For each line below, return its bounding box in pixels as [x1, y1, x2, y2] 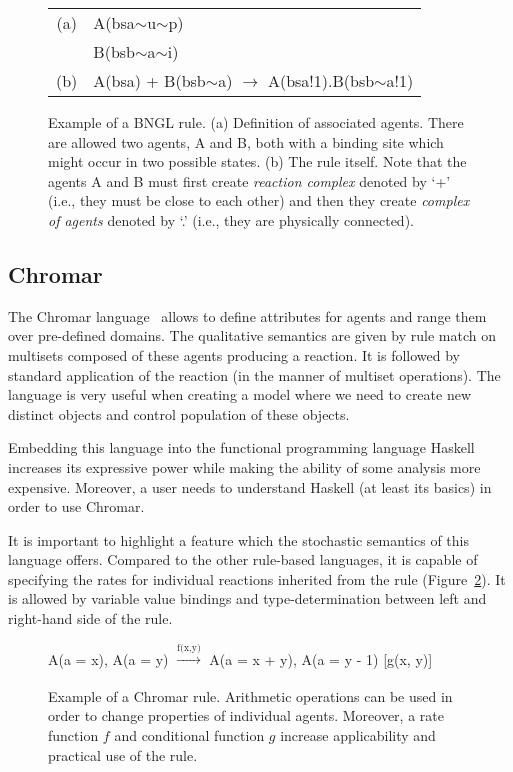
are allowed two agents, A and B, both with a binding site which [48, 131, 444, 152]
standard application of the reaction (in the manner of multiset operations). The [8, 364, 501, 385]
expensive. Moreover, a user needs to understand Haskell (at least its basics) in [8, 476, 492, 497]
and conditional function [114, 725, 265, 746]
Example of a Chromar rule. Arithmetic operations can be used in [48, 685, 453, 706]
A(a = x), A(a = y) [48, 648, 169, 669]
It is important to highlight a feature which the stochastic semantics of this [8, 529, 469, 550]
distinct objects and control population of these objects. [8, 403, 350, 424]
